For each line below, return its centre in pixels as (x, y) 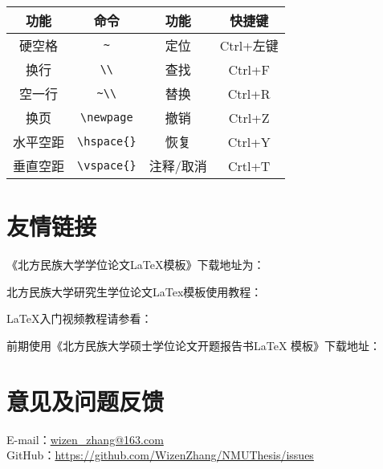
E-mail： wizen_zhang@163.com (85, 439)
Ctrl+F (249, 69)
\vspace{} (107, 165)
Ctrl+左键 (249, 45)
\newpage (107, 117)
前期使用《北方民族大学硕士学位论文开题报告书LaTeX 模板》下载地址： (194, 345)
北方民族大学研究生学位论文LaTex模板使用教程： (134, 291)
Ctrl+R (249, 93)
